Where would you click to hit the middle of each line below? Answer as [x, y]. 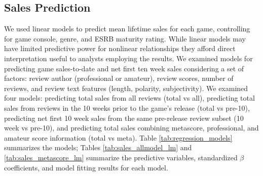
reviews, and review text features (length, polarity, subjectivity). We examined [126, 88]
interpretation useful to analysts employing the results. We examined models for [128, 58]
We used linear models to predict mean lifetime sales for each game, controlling [127, 29]
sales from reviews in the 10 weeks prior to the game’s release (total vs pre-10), [127, 107]
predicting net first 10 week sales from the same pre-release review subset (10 [124, 118]
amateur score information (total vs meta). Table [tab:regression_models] [118, 137]
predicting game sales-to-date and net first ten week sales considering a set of [124, 68]
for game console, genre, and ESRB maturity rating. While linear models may [125, 38]
